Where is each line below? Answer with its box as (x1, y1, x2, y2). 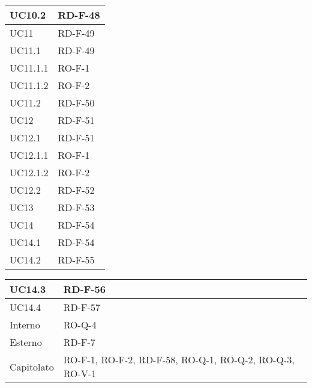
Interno (10, 318, 40, 331)
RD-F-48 (58, 8, 100, 22)
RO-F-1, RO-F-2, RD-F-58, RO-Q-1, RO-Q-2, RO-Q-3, (63, 353, 295, 366)
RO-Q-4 (63, 318, 97, 331)
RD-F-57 (63, 300, 100, 314)
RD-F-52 (58, 183, 95, 197)
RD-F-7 (63, 335, 95, 349)
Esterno (10, 335, 42, 349)
